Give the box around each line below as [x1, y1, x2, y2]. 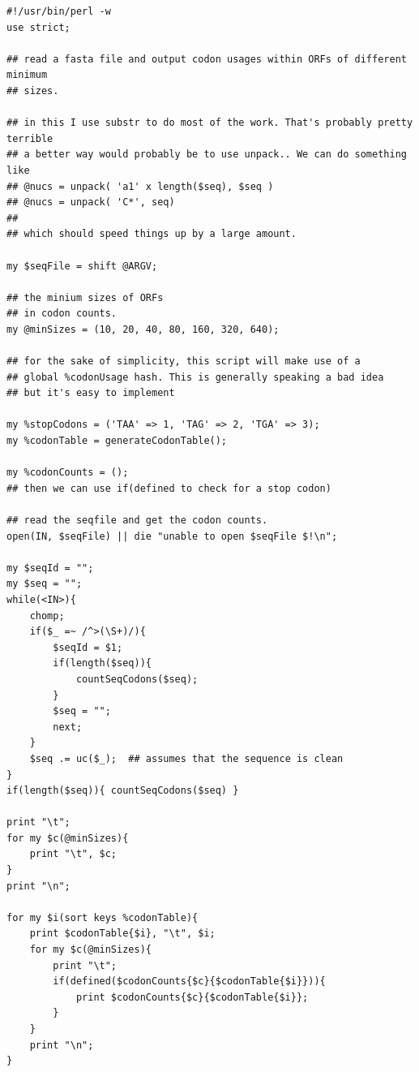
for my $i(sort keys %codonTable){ [6, 911, 199, 923]
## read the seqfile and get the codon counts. [6, 514, 268, 526]
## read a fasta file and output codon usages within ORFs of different [6, 53, 407, 65]
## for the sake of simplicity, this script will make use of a [6, 355, 361, 368]
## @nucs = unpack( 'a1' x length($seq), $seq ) [6, 180, 274, 192]
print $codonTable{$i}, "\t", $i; [29, 928, 216, 940]
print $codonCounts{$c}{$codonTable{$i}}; [75, 991, 309, 1003]
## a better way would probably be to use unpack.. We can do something [6, 149, 407, 161]
